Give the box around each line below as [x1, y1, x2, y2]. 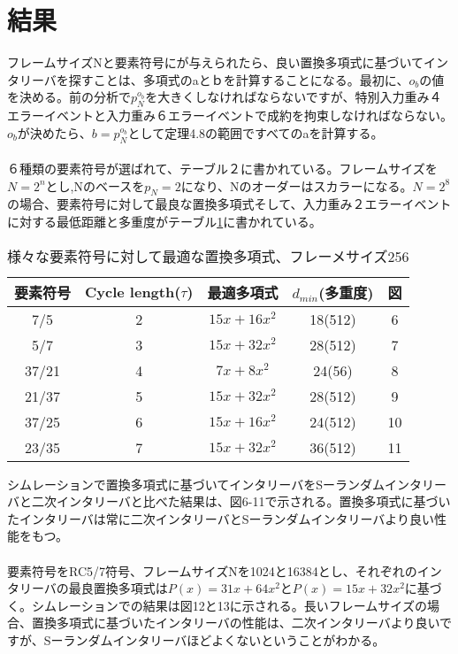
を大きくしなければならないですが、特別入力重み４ [145, 88, 442, 106]
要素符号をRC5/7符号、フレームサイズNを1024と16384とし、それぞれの [7, 561, 417, 580]
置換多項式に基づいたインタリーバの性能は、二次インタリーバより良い [31, 613, 440, 632]
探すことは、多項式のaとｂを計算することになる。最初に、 [68, 70, 409, 88]
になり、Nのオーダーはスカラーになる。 [180, 176, 413, 195]
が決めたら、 [17, 123, 92, 142]
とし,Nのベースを [45, 176, 145, 195]
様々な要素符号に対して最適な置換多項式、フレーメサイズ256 [7, 245, 409, 266]
